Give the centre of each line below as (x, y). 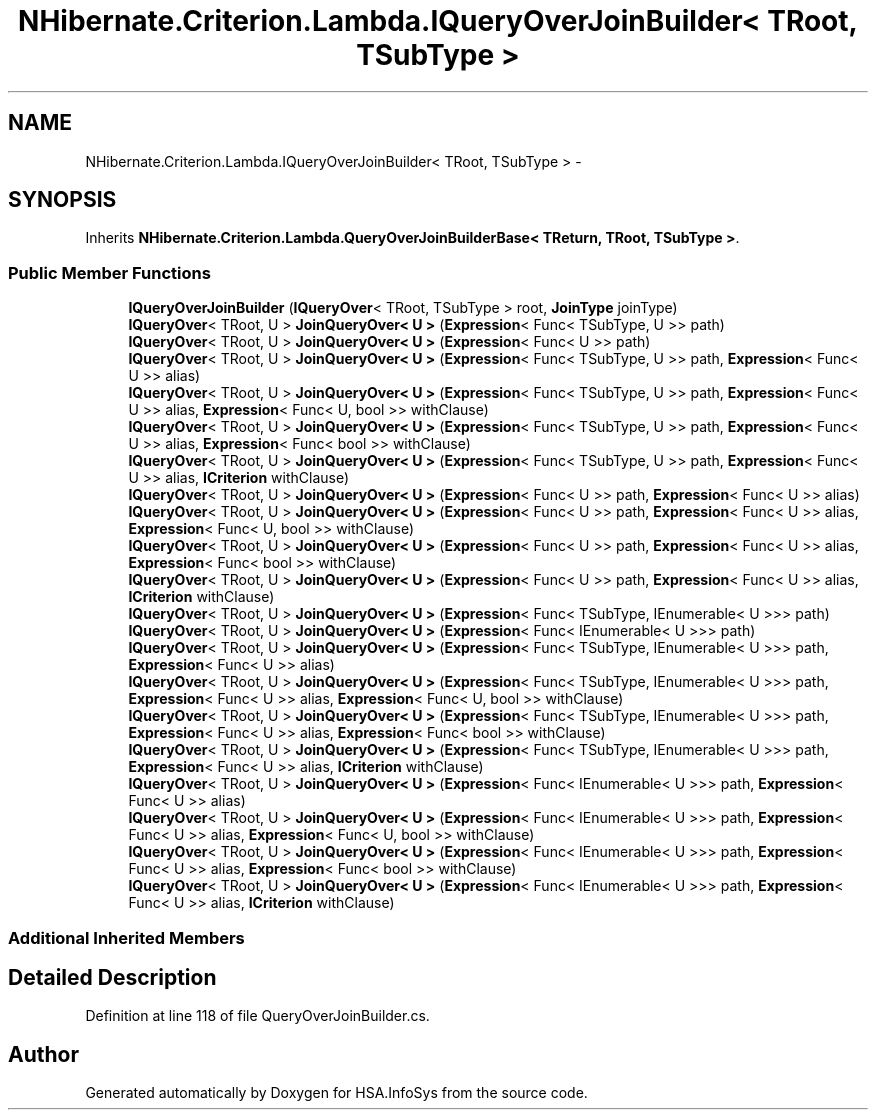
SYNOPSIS (62, 200)
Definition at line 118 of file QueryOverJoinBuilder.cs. (257, 1016)
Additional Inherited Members (126, 937)
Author (43, 1054)
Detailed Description (112, 977)
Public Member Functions (109, 272)
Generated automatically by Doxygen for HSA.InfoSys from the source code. (336, 1093)
